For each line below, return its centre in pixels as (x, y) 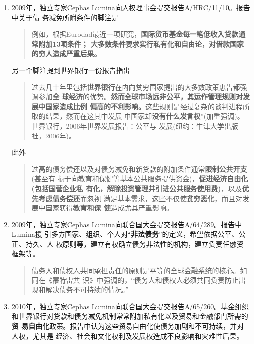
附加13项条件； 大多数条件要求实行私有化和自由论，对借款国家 (141, 43)
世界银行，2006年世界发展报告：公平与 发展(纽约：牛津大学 (128, 125)
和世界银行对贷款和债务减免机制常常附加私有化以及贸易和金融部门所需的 (130, 316)
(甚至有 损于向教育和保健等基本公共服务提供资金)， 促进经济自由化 (140, 178)
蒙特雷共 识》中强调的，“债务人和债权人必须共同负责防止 (145, 280)
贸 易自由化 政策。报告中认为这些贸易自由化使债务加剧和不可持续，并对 (128, 326)
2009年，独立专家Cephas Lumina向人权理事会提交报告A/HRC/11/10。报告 (131, 7)
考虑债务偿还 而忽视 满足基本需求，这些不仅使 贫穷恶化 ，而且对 (140, 198)
